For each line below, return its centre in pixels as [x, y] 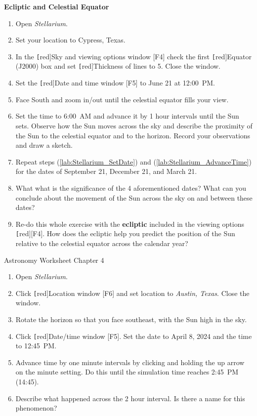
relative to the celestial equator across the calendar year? [102, 243]
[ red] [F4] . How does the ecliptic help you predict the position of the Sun [125, 233]
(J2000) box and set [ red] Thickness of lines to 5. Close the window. [118, 66]
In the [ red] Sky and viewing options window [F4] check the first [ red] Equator [133, 56]
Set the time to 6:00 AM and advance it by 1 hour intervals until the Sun [127, 116]
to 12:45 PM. [36, 346]
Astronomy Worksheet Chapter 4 [54, 260]
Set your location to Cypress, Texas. [70, 40]
